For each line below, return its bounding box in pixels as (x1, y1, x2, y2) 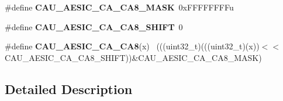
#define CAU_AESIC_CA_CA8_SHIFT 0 (5, 20, 183, 33)
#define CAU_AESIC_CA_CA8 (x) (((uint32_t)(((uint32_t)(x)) (5, 40, 260, 52)
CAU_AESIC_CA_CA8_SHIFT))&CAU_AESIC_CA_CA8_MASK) (5, 51, 262, 63)
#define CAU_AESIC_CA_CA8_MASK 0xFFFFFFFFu (5, 1, 234, 13)
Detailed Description (5, 80, 133, 98)
